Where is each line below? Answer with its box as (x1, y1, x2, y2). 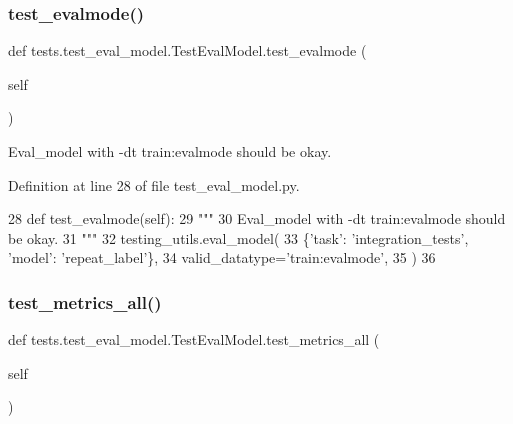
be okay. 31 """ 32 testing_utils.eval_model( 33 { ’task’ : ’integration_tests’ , (8, 227, 469, 248)
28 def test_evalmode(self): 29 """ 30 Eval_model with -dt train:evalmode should (8, 208, 506, 229)
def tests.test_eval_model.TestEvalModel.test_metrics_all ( (8, 329, 380, 350)
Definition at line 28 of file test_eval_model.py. (8, 174, 300, 195)
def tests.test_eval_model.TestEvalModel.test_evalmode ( (8, 40, 367, 61)
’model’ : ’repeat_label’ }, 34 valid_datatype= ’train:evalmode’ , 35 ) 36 (8, 247, 436, 268)
